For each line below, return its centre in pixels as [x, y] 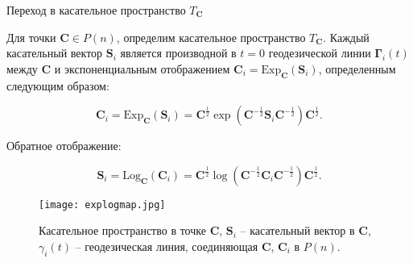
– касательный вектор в [297, 230]
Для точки [31, 37]
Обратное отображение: [64, 146]
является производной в [178, 53]
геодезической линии [320, 53]
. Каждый [346, 37]
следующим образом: [58, 85]
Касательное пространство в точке [122, 230]
